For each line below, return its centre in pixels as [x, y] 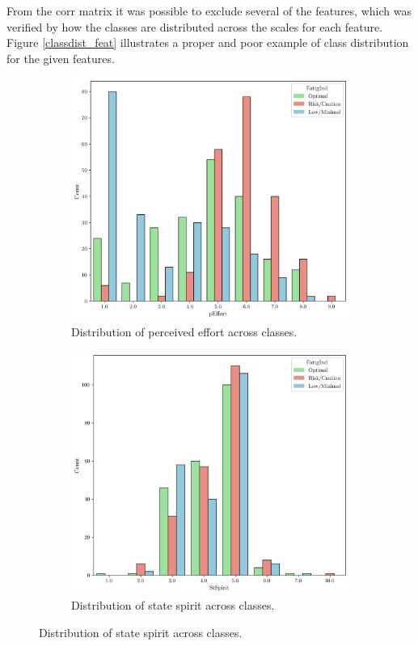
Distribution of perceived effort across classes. [184, 331]
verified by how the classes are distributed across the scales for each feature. [195, 26]
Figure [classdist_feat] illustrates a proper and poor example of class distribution [208, 42]
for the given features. [61, 58]
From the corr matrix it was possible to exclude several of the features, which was [209, 11]
